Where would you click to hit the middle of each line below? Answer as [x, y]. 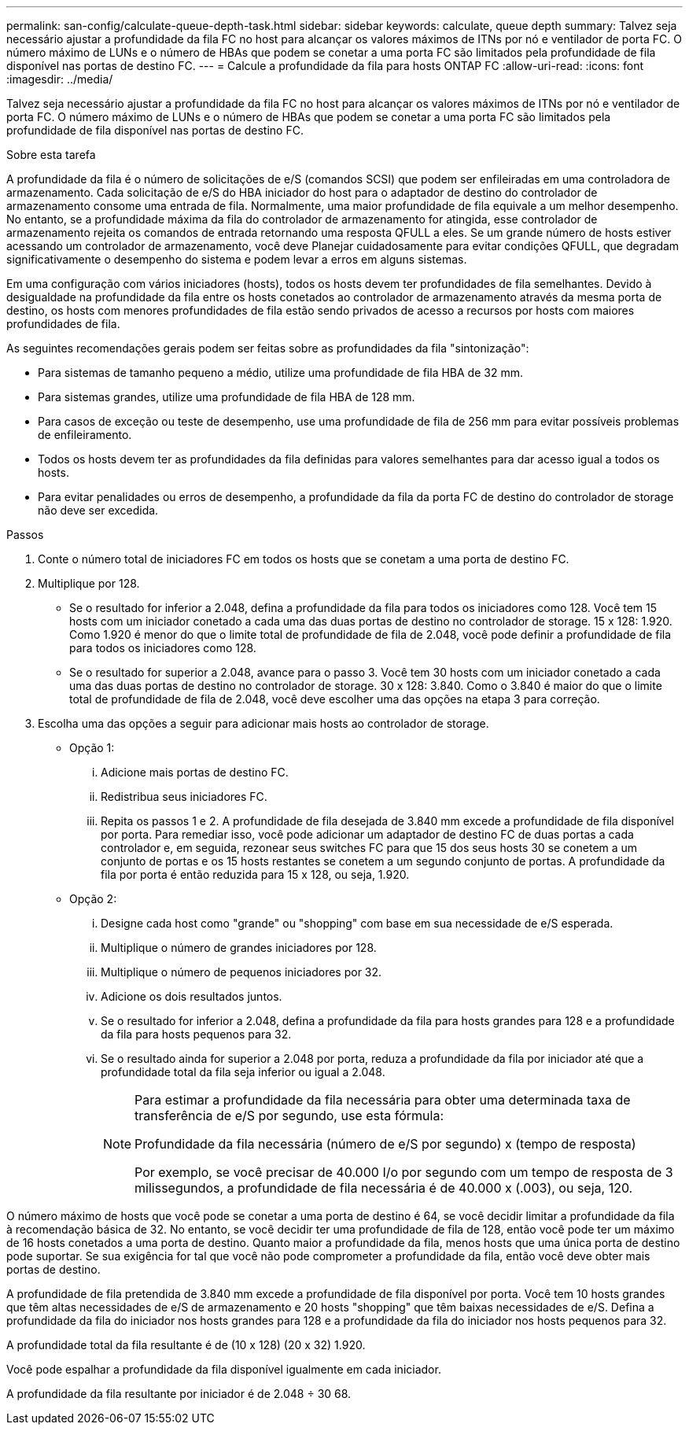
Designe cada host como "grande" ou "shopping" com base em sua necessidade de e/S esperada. [357, 923]
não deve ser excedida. [98, 510]
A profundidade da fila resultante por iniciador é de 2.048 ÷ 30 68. [179, 1394]
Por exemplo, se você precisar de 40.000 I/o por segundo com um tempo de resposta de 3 [404, 1172]
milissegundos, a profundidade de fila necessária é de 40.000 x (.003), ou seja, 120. [384, 1188]
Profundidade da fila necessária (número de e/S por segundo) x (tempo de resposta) [385, 1144]
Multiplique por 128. [89, 583]
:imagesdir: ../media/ [60, 79]
